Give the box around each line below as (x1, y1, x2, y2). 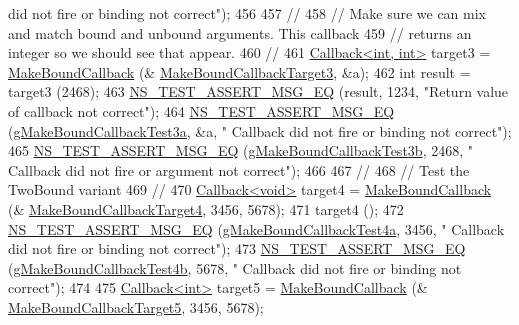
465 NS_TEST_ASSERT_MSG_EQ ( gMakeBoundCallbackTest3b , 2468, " (8, 140, 473, 161)
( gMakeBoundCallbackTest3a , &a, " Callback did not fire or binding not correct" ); (8, 120, 512, 141)
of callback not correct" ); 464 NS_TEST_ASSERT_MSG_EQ (8, 100, 395, 121)
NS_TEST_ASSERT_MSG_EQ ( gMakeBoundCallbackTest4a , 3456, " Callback (8, 218, 505, 239)
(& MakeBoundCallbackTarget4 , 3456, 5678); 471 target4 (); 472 (8, 198, 404, 219)
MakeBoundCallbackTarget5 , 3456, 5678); (8, 296, 264, 317)
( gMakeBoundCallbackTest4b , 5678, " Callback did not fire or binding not (8, 257, 462, 278)
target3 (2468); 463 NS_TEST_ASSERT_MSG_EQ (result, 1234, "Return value (8, 81, 509, 102)
